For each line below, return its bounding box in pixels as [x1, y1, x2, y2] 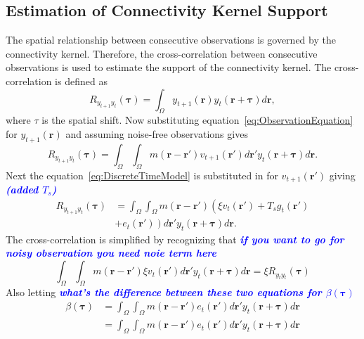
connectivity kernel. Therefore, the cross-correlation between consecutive [6, 46, 318, 60]
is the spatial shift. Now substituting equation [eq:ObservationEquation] [41, 113, 353, 127]
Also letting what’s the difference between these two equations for [6, 284, 322, 299]
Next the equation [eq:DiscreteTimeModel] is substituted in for [6, 167, 278, 182]
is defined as [55, 73, 108, 88]
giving [329, 167, 356, 182]
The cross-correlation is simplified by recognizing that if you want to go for [6, 231, 344, 246]
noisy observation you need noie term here [6, 245, 217, 260]
